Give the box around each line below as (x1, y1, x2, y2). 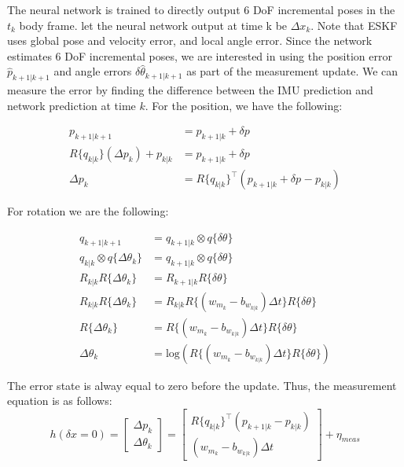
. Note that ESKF (310, 17, 398, 33)
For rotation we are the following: (7, 203, 169, 219)
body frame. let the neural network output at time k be (19, 17, 288, 33)
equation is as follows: (7, 392, 112, 409)
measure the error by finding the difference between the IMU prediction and (7, 82, 373, 98)
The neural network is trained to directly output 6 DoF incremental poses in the (7, 2, 395, 17)
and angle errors (53, 63, 132, 79)
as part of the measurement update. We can (186, 63, 398, 79)
